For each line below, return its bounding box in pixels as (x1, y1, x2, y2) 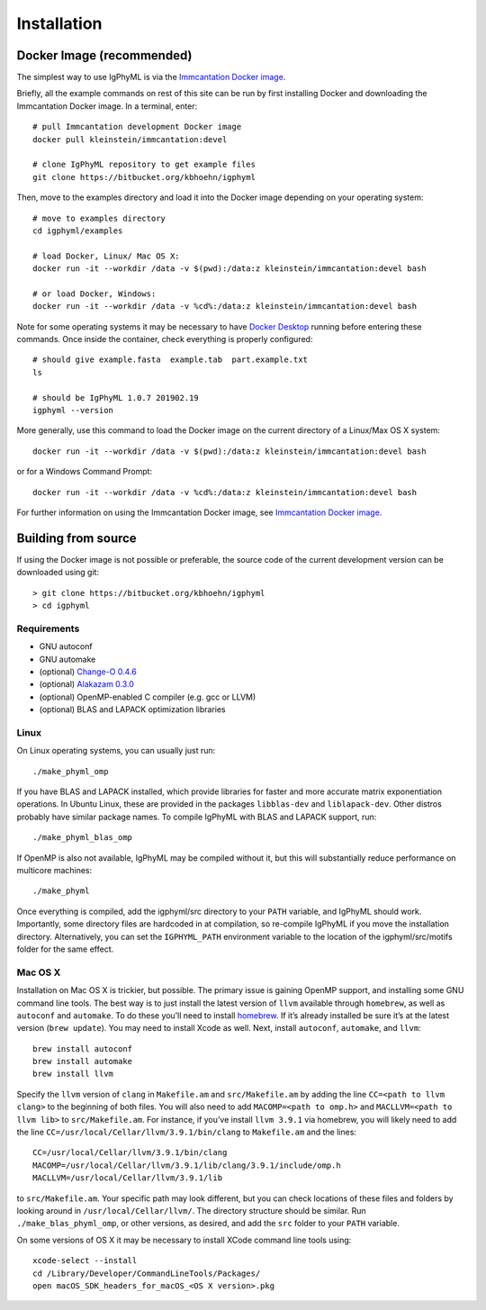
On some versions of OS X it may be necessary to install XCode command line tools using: (16, 1234, 352, 1245)
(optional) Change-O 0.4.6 (39, 666, 137, 677)
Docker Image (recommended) (16, 48, 193, 63)
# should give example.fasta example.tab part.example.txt (32, 355, 308, 365)
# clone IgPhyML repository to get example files (32, 159, 256, 170)
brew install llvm (32, 1069, 114, 1080)
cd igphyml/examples (32, 225, 123, 236)
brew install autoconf (32, 1043, 133, 1053)
